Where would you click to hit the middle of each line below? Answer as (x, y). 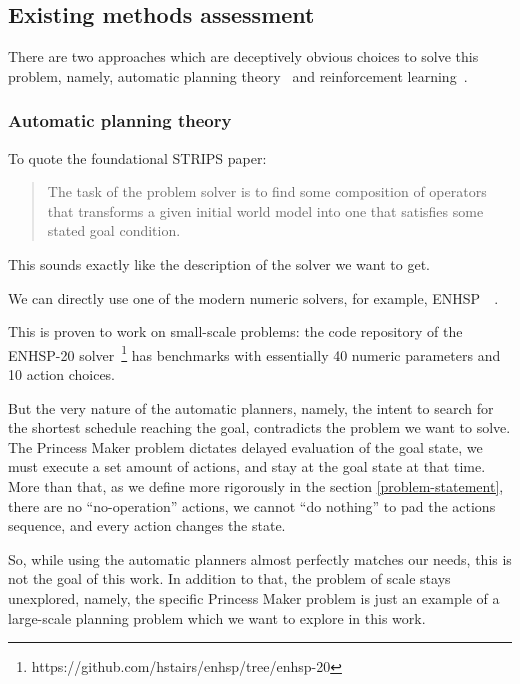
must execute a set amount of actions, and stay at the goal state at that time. (247, 466)
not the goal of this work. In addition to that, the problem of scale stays (229, 578)
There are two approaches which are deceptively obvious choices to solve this (243, 56)
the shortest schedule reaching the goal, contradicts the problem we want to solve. (259, 427)
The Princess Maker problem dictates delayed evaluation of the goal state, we (245, 446)
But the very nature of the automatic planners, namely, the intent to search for (251, 407)
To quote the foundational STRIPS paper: (137, 157)
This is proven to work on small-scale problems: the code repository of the (235, 331)
